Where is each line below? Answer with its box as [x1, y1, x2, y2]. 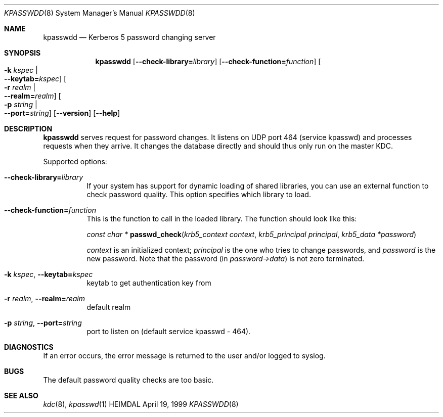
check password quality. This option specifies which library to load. [86, 190, 311, 199]
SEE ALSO [4, 391, 38, 400]
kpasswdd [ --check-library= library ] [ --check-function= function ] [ [95, 57, 321, 66]
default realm [86, 303, 131, 311]
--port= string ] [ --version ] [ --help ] [4, 109, 120, 117]
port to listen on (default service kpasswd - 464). [86, 327, 251, 336]
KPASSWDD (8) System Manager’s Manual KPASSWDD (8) [4, 9, 195, 17]
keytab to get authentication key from [86, 279, 211, 287]
